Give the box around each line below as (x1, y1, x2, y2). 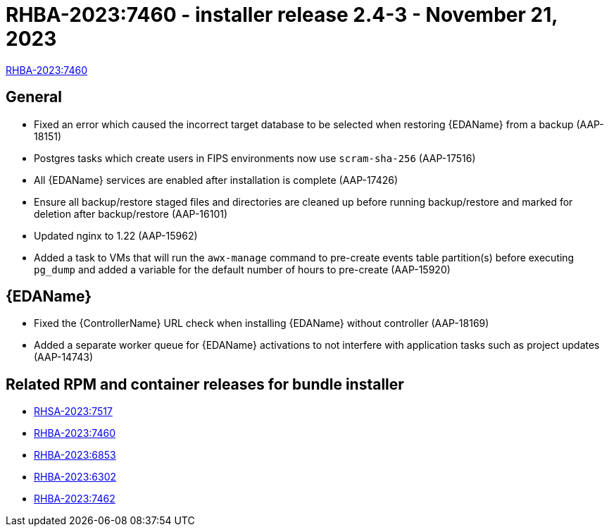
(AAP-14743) (34, 351, 94, 364)
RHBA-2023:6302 (34, 471, 117, 483)
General (6, 88, 63, 106)
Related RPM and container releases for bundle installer (6, 375, 404, 393)
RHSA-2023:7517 (34, 405, 113, 418)
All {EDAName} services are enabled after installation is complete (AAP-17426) (34, 173, 398, 186)
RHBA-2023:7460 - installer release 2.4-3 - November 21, (6, 3, 558, 27)
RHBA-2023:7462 (34, 493, 115, 505)
